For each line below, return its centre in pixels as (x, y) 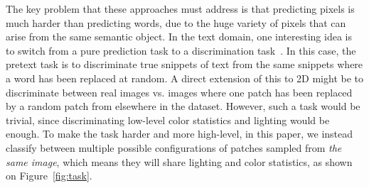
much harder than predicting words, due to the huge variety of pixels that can (176, 22)
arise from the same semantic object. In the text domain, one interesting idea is (179, 37)
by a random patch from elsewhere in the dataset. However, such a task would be (183, 106)
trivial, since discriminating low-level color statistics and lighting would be (168, 120)
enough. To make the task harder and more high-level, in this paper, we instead (180, 134)
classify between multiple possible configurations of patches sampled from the (174, 147)
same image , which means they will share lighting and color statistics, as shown (179, 161)
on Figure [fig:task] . (49, 176)
